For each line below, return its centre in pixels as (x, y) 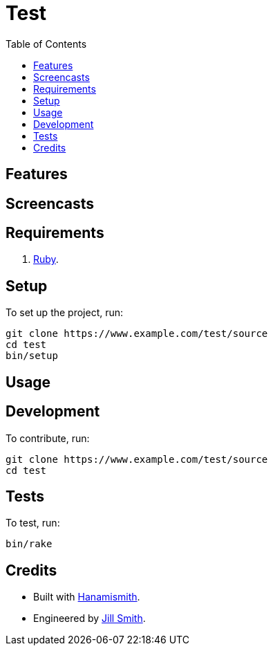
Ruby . (46, 259)
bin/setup (32, 356)
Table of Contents (46, 44)
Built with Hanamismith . (87, 597)
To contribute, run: (48, 438)
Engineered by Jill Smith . (90, 618)
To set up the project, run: (65, 313)
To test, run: (33, 523)
